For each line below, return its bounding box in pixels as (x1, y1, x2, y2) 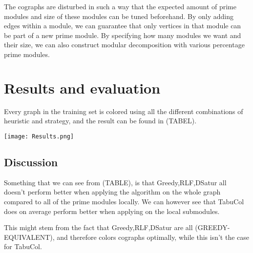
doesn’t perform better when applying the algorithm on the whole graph (4, 187, 221, 197)
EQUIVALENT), (4, 232, 55, 242)
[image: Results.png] (4, 133, 74, 140)
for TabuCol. (4, 241, 42, 252)
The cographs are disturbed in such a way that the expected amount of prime (4, 1, 236, 11)
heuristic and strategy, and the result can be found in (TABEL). (4, 116, 197, 126)
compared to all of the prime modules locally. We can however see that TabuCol (4, 196, 244, 206)
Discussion (4, 154, 58, 169)
